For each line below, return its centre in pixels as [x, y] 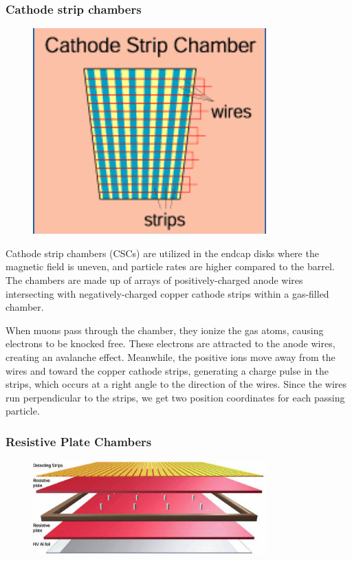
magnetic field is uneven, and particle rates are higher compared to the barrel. [170, 266]
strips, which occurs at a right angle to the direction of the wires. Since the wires [176, 384]
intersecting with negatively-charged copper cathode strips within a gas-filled [167, 293]
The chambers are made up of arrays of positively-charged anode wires [154, 279]
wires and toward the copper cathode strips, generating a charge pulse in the [167, 370]
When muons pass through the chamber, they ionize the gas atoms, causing [165, 330]
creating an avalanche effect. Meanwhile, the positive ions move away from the [170, 356]
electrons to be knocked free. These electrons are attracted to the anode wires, [170, 343]
